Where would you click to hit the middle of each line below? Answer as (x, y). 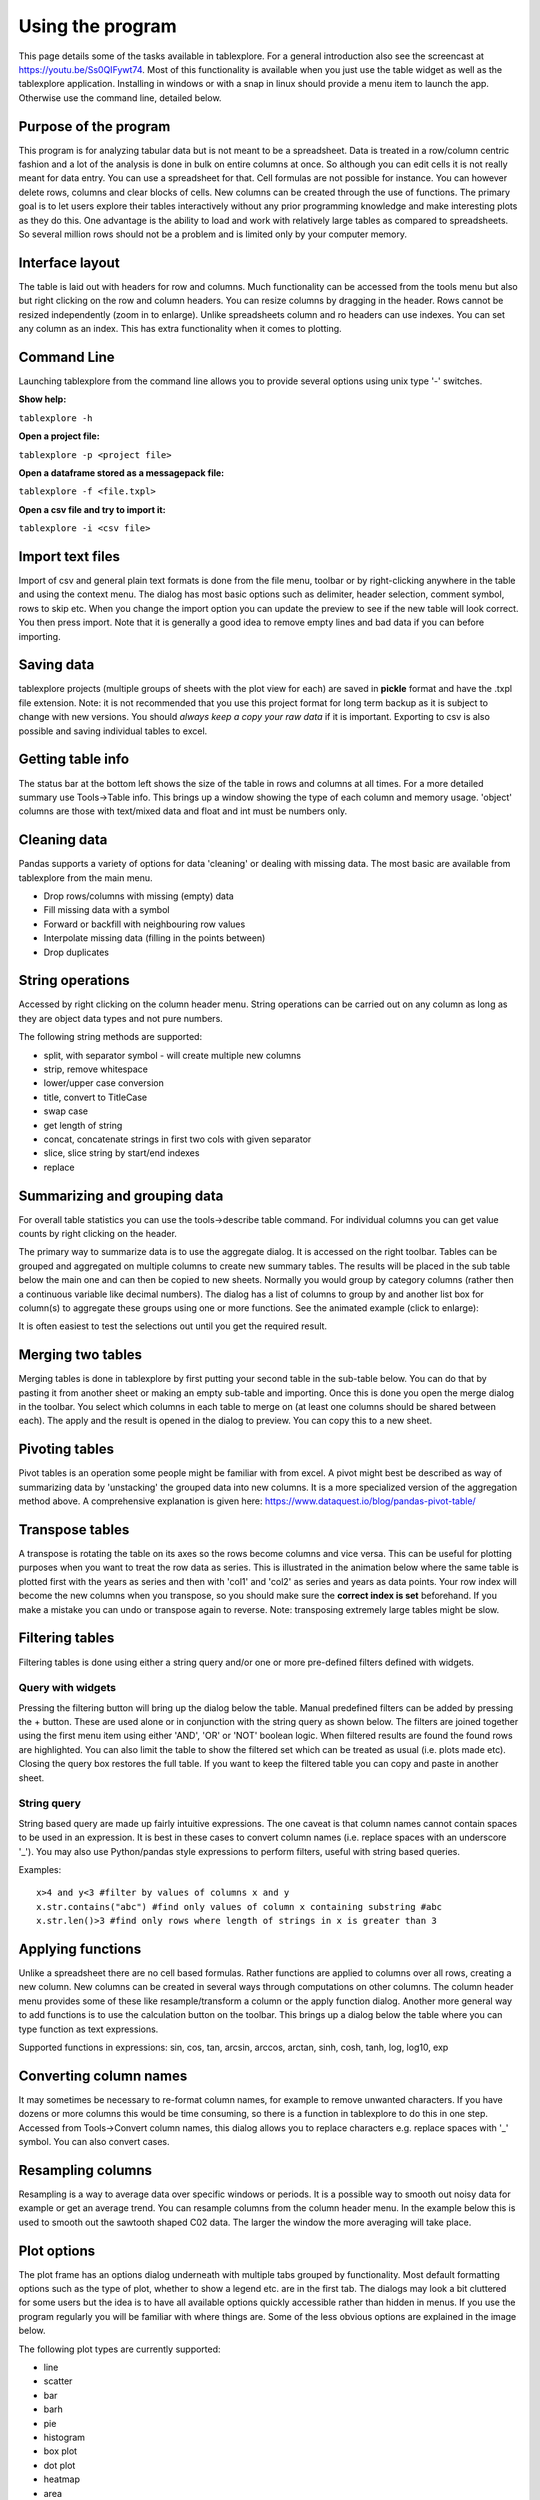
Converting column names (103, 2075)
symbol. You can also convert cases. (94, 2142)
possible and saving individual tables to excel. (113, 731)
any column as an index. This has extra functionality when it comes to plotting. (180, 329)
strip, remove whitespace (96, 1069)
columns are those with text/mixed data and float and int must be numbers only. (183, 811)
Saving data (56, 665)
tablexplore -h (56, 418)
